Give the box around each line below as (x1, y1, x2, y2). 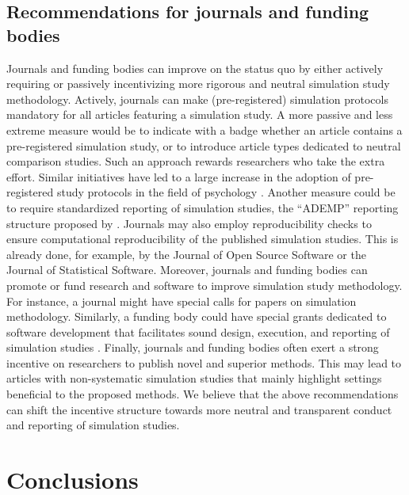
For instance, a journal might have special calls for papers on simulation (6, 292, 357, 309)
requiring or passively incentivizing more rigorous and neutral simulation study (6, 75, 390, 92)
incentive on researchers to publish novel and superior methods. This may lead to (6, 354, 402, 371)
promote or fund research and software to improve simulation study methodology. (6, 276, 403, 293)
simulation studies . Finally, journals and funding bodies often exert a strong (6, 339, 379, 356)
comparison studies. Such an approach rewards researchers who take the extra (6, 153, 385, 169)
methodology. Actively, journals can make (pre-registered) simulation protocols (6, 90, 388, 107)
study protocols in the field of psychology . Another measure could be (56, 184, 396, 200)
